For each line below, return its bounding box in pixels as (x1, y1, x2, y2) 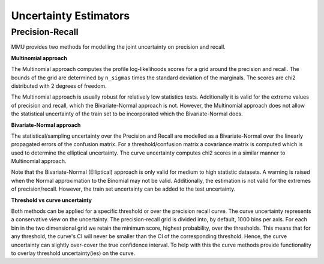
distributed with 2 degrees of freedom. (11, 82, 107, 90)
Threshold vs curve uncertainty (11, 196, 92, 204)
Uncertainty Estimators (11, 9, 130, 22)
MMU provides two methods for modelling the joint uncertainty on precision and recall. (11, 43, 226, 51)
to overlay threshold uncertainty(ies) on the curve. (11, 250, 136, 257)
